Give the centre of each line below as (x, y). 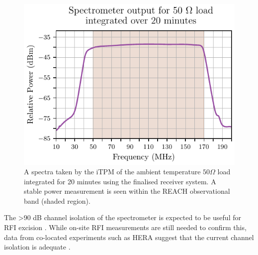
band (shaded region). (57, 200)
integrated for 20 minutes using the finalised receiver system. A (120, 181)
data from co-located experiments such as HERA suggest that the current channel (129, 237)
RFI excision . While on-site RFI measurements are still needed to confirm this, (125, 227)
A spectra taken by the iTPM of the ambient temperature (112, 172)
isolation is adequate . (37, 247)
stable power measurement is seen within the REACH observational (127, 191)
